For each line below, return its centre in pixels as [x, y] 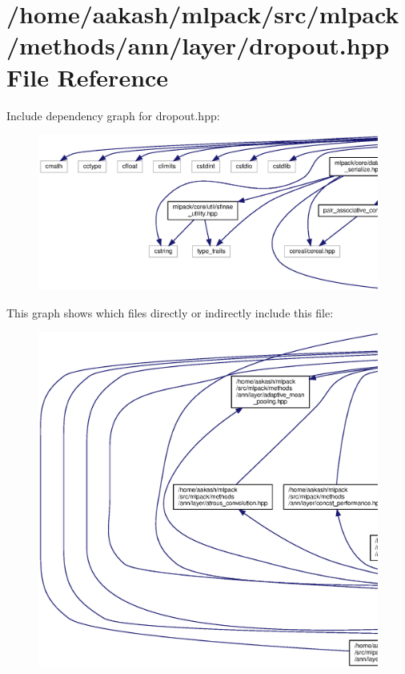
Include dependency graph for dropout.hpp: [113, 115]
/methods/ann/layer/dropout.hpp [198, 45]
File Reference [88, 77]
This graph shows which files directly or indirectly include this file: [170, 312]
